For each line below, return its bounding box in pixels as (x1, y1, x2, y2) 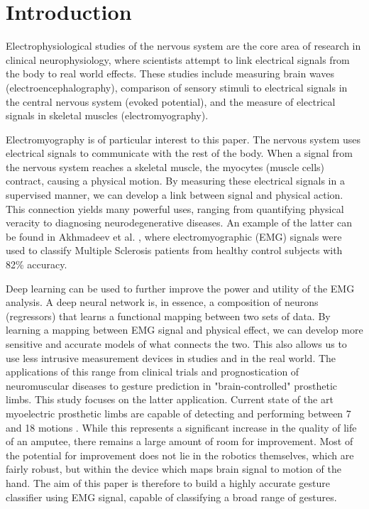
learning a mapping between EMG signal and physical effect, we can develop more (6, 322, 363, 337)
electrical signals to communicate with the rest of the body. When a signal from (6, 146, 353, 160)
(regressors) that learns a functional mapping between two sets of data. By (6, 308, 331, 323)
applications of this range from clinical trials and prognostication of (6, 364, 299, 379)
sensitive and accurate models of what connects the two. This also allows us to (6, 336, 347, 351)
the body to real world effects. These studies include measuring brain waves (6, 66, 334, 81)
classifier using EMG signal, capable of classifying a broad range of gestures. (6, 489, 337, 504)
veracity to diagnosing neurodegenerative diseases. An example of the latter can (6, 215, 353, 230)
